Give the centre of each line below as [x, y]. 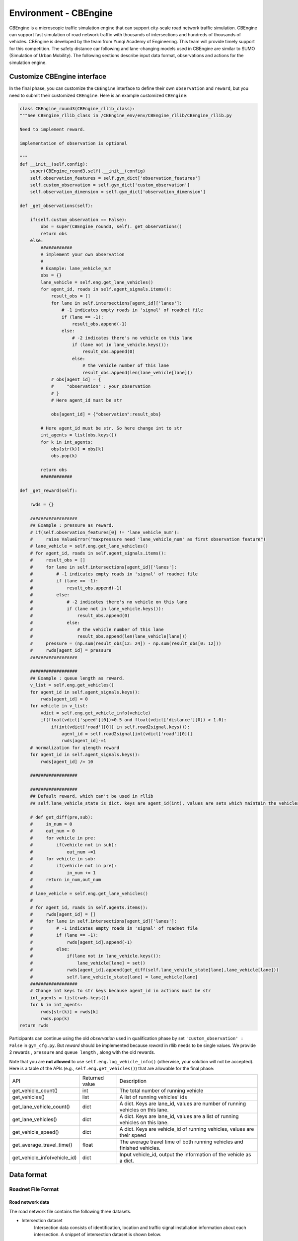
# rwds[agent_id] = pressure [71, 651]
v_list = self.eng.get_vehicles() [72, 685]
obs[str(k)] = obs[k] [77, 449]
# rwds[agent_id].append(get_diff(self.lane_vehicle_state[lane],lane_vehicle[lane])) [154, 970]
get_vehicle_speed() [36, 1132]
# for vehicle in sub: [63, 859]
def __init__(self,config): [54, 164]
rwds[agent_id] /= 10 [67, 761]
